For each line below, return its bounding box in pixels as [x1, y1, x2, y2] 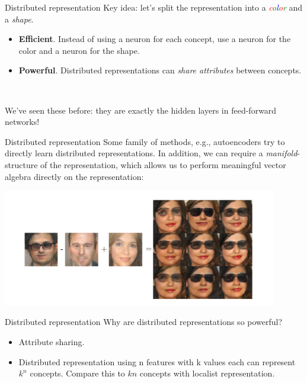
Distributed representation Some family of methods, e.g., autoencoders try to [5, 135, 285, 147]
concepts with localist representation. [139, 367, 275, 379]
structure [5, 158, 38, 170]
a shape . [5, 12, 34, 25]
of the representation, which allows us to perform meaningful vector [40, 158, 286, 170]
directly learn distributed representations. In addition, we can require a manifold [5, 147, 298, 159]
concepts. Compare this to [30, 367, 125, 379]
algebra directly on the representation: [5, 170, 144, 182]
